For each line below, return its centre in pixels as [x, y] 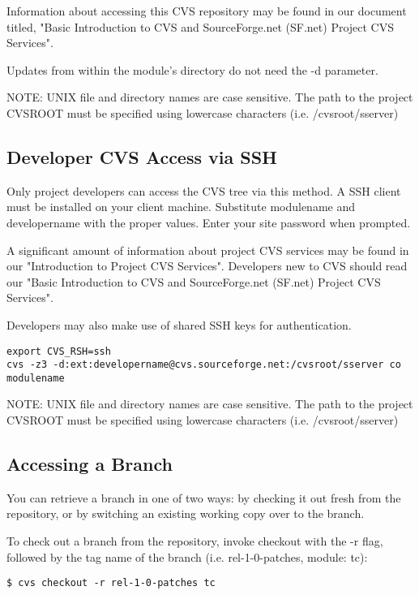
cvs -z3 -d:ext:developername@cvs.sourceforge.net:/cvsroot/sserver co [204, 365]
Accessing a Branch [90, 464]
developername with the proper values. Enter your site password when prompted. [209, 222]
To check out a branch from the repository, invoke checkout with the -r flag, [195, 541]
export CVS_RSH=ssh [59, 351]
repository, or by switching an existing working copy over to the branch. [186, 513]
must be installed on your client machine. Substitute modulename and [181, 207]
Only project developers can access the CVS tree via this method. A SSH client [204, 190]
